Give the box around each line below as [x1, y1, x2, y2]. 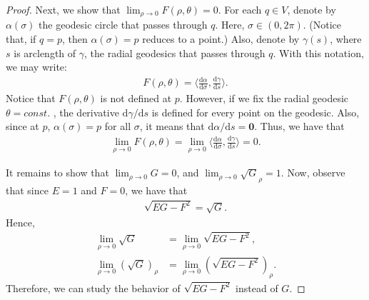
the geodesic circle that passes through [39, 17, 208, 32]
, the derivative [53, 104, 119, 119]
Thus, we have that [260, 119, 345, 134]
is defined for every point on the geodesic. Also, [151, 104, 360, 119]
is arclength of [14, 45, 76, 60]
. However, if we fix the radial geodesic [179, 91, 349, 105]
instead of [236, 280, 278, 295]
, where [330, 31, 362, 46]
